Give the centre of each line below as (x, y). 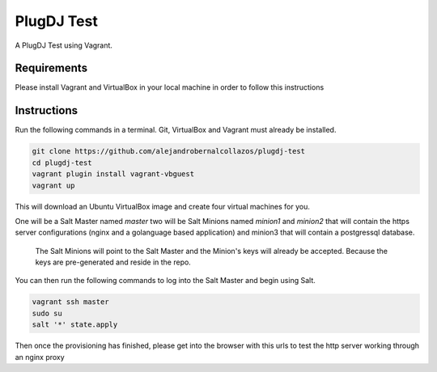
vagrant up (53, 185)
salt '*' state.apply (75, 325)
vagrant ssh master (70, 302)
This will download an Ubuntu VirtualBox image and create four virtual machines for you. (163, 206)
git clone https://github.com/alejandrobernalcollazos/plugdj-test (169, 151)
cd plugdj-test (62, 163)
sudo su (47, 313)
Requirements (51, 68)
